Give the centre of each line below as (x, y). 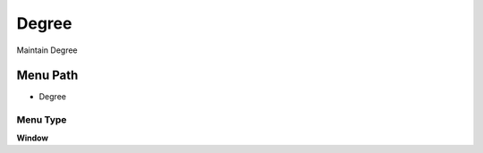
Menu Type (42, 120)
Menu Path (47, 76)
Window (33, 138)
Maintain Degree (47, 50)
